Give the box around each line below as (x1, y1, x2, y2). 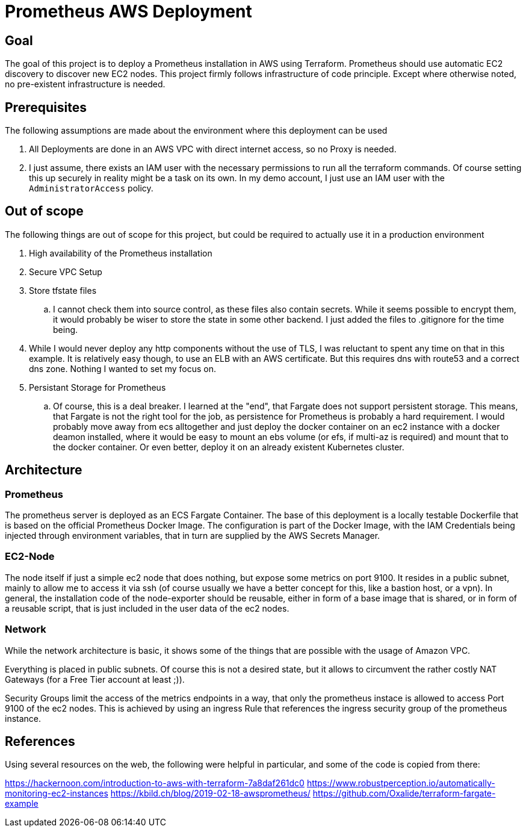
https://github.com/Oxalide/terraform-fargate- (312, 788, 496, 799)
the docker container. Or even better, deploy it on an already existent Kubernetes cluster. (53, 441, 404, 452)
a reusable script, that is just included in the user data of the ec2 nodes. (5, 603, 289, 613)
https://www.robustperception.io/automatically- (306, 778, 495, 789)
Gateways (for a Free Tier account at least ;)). (5, 674, 185, 685)
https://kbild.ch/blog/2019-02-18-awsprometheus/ (110, 788, 311, 799)
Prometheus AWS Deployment (5, 1, 252, 22)
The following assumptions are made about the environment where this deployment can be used (5, 125, 388, 136)
